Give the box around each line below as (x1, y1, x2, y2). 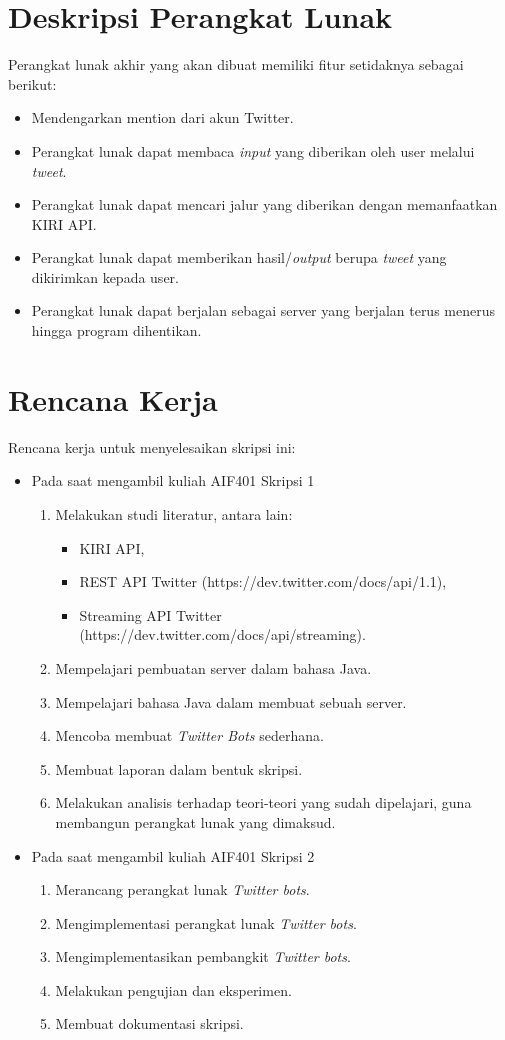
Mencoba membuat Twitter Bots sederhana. (55, 725, 324, 746)
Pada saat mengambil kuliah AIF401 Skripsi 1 (31, 470, 315, 491)
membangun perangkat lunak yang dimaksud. (55, 811, 336, 832)
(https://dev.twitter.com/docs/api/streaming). (79, 624, 366, 645)
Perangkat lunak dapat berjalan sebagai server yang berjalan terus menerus (31, 300, 495, 321)
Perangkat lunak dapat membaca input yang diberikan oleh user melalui (31, 140, 475, 161)
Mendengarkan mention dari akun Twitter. (31, 107, 294, 128)
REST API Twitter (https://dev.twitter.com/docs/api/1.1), (79, 571, 447, 592)
